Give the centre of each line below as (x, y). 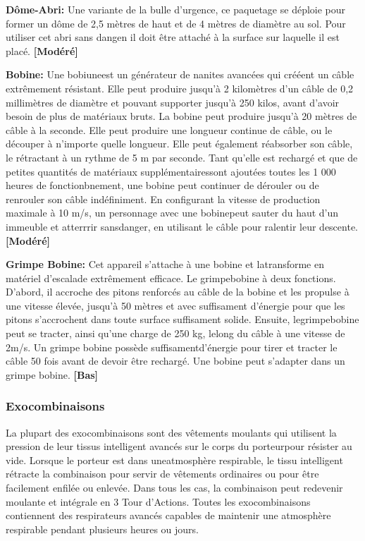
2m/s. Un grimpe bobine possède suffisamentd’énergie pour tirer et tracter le (172, 347)
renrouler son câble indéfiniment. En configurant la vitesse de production (163, 199)
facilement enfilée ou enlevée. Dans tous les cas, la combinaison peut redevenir (174, 488)
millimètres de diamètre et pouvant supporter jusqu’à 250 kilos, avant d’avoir (173, 102)
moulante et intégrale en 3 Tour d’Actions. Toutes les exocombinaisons (158, 501)
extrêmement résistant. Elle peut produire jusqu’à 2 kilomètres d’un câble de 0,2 (180, 88)
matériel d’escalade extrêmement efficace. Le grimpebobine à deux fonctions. (171, 278)
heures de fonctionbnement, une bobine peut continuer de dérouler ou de (162, 185)
